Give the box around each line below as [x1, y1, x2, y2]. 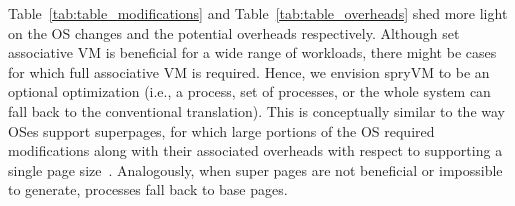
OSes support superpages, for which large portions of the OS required [8, 120, 435, 141]
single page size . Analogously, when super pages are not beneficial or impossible [8, 159, 503, 180]
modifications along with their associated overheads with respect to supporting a [8, 140, 503, 161]
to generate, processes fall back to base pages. [8, 179, 288, 200]
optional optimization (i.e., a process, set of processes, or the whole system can [8, 81, 491, 102]
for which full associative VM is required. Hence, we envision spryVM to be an [8, 61, 490, 82]
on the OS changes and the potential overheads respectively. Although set [8, 22, 460, 43]
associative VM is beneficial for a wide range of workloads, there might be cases [8, 42, 497, 63]
